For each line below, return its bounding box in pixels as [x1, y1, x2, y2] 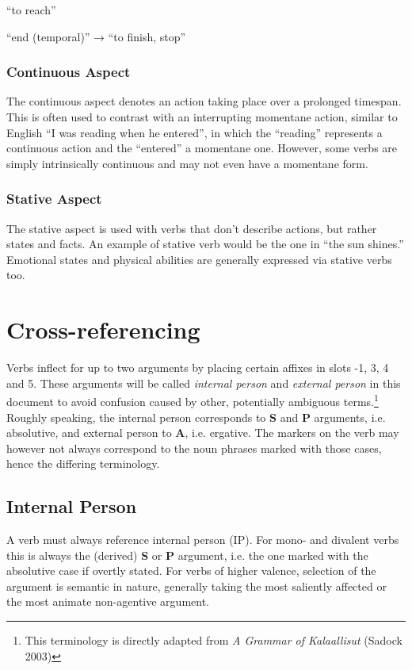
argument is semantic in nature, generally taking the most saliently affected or [6, 577, 387, 594]
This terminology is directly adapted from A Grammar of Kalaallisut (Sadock [25, 632, 402, 649]
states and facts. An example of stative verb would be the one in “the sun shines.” [6, 235, 404, 252]
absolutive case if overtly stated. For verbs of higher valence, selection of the [6, 562, 376, 579]
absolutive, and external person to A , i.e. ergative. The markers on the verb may [6, 424, 399, 441]
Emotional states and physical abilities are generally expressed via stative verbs [6, 251, 392, 267]
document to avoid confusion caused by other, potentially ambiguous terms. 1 [6, 391, 379, 409]
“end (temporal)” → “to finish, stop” [6, 28, 186, 44]
